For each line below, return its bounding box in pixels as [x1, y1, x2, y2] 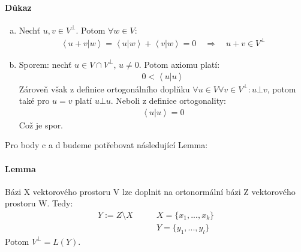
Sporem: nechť [19, 58, 72, 70]
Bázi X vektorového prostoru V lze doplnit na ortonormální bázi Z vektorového [5, 185, 296, 197]
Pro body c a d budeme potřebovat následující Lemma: [5, 139, 208, 151]
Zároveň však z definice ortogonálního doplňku [19, 82, 190, 95]
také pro [19, 94, 50, 107]
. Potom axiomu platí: [139, 58, 220, 70]
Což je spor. [19, 118, 64, 131]
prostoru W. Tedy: [5, 197, 73, 209]
